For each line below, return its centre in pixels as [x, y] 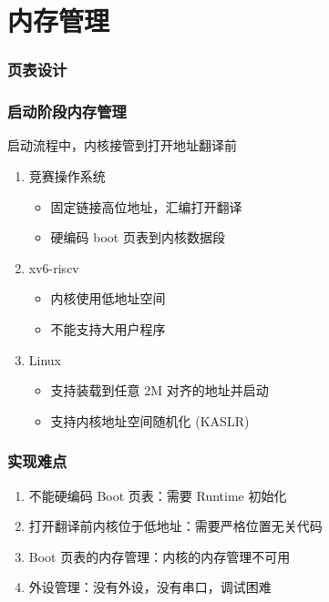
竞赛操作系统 [67, 176]
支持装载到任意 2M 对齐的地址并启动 [159, 390]
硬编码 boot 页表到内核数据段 [138, 237]
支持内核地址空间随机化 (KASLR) [150, 420]
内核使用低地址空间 [108, 298]
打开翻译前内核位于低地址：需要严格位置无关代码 [175, 526]
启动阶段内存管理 [67, 112]
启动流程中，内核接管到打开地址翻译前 [122, 145]
